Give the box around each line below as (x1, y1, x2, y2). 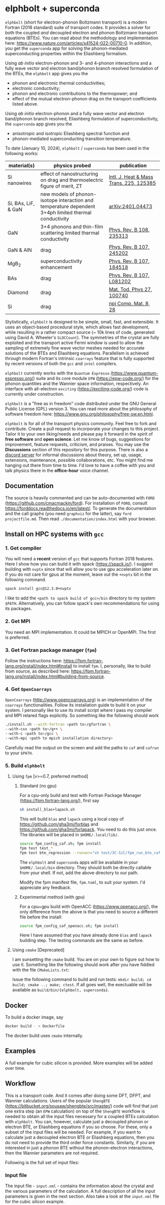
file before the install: (19, 914, 63, 920)
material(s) (8, 162, 35, 169)
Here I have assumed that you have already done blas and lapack (19, 932, 152, 938)
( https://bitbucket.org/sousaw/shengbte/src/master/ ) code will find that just (5, 1103, 158, 1109)
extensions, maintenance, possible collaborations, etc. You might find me (5, 457, 153, 463)
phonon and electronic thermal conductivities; (12, 80, 106, 86)
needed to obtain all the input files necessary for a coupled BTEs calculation (5, 1113, 159, 1119)
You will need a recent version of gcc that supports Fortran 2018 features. (5, 556, 154, 562)
